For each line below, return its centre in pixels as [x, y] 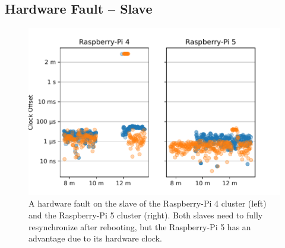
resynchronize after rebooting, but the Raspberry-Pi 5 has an [140, 226]
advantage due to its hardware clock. [95, 238]
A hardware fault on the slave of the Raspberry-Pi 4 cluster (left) [148, 203]
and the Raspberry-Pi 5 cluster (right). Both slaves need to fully [146, 215]
